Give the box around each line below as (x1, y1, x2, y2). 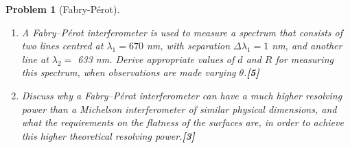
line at (21, 51, 49, 66)
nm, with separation (146, 38, 231, 53)
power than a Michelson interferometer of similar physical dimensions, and (21, 101, 337, 116)
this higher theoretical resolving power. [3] (21, 128, 195, 143)
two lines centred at (21, 38, 104, 53)
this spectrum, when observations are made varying (21, 65, 236, 79)
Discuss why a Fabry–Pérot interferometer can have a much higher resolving (21, 88, 342, 102)
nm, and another (272, 38, 342, 53)
